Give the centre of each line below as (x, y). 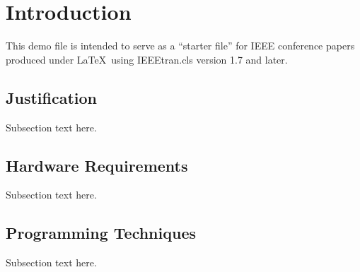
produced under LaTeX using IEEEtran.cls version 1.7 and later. (147, 59)
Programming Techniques (101, 233)
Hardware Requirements (97, 165)
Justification (51, 97)
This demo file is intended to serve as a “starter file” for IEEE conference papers (180, 46)
